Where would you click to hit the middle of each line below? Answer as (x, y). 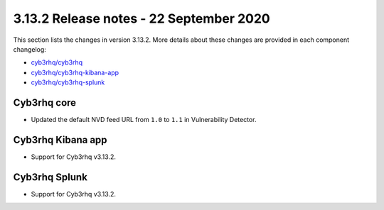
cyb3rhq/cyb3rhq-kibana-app (75, 72)
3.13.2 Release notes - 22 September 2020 (142, 18)
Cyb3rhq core (45, 103)
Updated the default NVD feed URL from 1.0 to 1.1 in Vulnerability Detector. (144, 120)
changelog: (30, 49)
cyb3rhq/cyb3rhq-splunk (68, 82)
